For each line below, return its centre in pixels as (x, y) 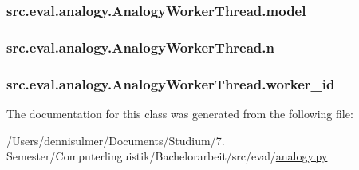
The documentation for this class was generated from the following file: (180, 113)
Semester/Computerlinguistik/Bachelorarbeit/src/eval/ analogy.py (167, 156)
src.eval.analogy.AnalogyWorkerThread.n (140, 47)
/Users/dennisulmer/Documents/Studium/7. (116, 140)
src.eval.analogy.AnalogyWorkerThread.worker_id (171, 83)
